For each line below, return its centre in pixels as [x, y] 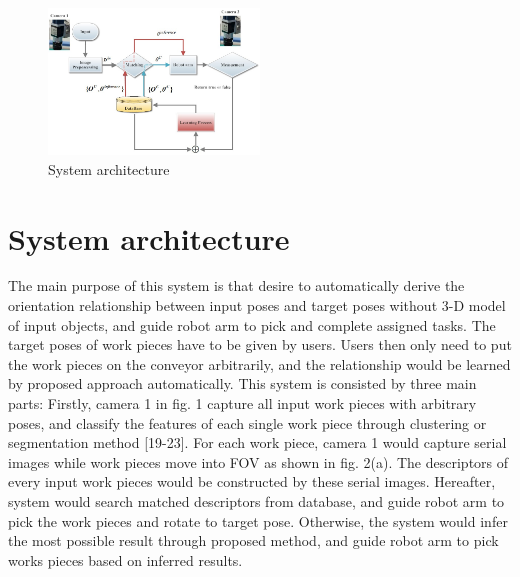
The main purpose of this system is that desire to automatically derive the [236, 285]
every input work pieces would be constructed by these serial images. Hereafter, [252, 481]
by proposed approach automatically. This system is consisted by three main [242, 383]
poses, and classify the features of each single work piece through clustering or [247, 422]
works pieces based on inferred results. [125, 559]
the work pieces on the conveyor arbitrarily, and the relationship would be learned [259, 363]
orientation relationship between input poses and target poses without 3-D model [257, 305]
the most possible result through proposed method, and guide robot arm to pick [253, 540]
